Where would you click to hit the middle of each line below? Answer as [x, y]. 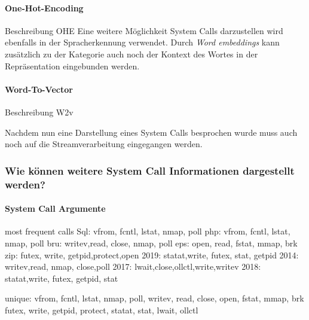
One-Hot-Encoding [44, 7]
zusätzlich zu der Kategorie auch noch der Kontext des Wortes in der [131, 54]
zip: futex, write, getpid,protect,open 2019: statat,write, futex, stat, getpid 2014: [152, 255]
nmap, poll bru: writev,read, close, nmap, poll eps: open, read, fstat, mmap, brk [151, 243]
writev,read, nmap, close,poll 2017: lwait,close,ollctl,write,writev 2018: [133, 266]
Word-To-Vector [39, 89]
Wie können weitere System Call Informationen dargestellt [150, 170]
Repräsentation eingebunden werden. [72, 65]
